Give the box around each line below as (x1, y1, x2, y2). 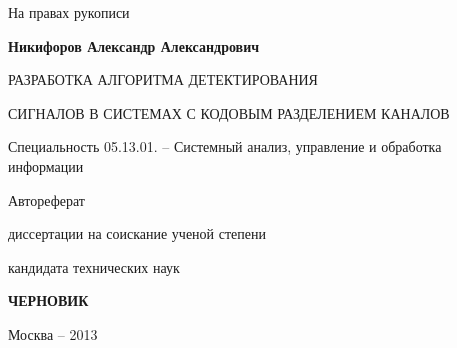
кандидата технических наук (8, 256, 180, 277)
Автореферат (8, 189, 85, 210)
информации (8, 155, 84, 176)
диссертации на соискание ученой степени (8, 223, 266, 244)
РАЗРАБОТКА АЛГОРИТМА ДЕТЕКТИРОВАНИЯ (8, 69, 318, 90)
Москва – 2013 (8, 323, 98, 344)
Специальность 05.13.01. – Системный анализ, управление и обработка (8, 136, 442, 157)
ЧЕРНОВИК (8, 290, 89, 311)
